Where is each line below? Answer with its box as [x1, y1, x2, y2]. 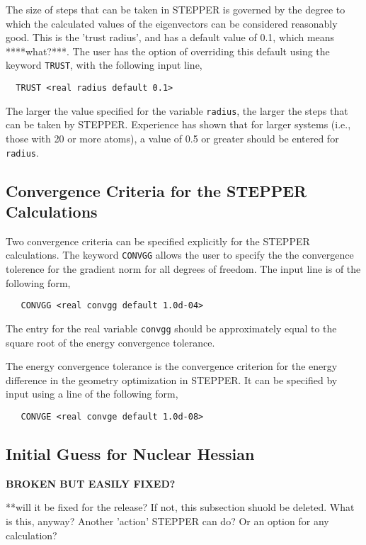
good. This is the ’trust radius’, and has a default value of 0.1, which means [6, 30, 335, 45]
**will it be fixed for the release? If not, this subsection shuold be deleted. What [6, 500, 355, 515]
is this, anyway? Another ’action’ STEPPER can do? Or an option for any [6, 513, 329, 528]
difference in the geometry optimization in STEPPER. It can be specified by [6, 372, 338, 387]
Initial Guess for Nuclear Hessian [6, 442, 255, 464]
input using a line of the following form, [6, 386, 178, 401]
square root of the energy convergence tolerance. [6, 335, 215, 349]
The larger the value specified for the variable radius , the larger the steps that [6, 103, 348, 118]
